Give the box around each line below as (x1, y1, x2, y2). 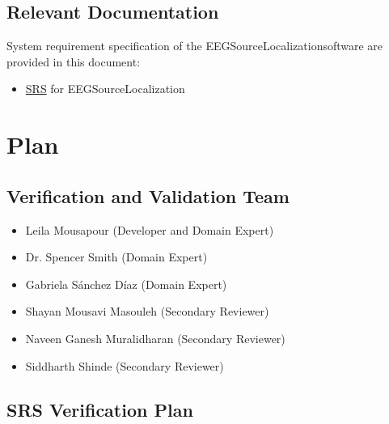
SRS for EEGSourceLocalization (25, 80, 185, 97)
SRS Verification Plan (6, 396, 193, 422)
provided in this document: (6, 53, 141, 70)
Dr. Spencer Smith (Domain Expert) (25, 248, 208, 265)
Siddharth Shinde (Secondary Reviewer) (25, 357, 224, 374)
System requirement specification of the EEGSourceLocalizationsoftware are (6, 37, 383, 54)
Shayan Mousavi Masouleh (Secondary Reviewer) (25, 303, 269, 320)
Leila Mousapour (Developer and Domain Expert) (25, 221, 274, 238)
